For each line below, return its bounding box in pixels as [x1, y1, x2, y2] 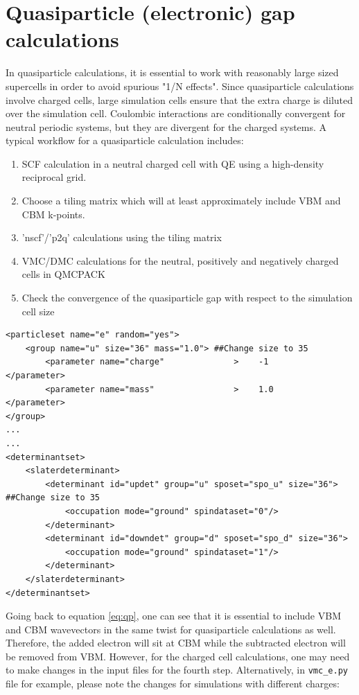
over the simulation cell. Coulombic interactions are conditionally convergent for [6, 106, 346, 121]
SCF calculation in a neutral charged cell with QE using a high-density [21, 156, 324, 170]
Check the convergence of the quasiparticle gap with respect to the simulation [21, 290, 353, 305]
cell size [21, 303, 55, 318]
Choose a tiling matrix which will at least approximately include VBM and [21, 193, 341, 208]
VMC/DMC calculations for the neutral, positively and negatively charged [21, 253, 339, 267]
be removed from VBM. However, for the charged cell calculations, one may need [6, 649, 350, 663]
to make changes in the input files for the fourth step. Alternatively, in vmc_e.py [6, 662, 348, 677]
